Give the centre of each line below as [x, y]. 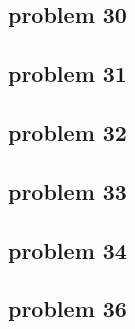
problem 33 [67, 190]
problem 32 [67, 131]
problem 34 [67, 249]
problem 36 [67, 308]
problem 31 [67, 73]
